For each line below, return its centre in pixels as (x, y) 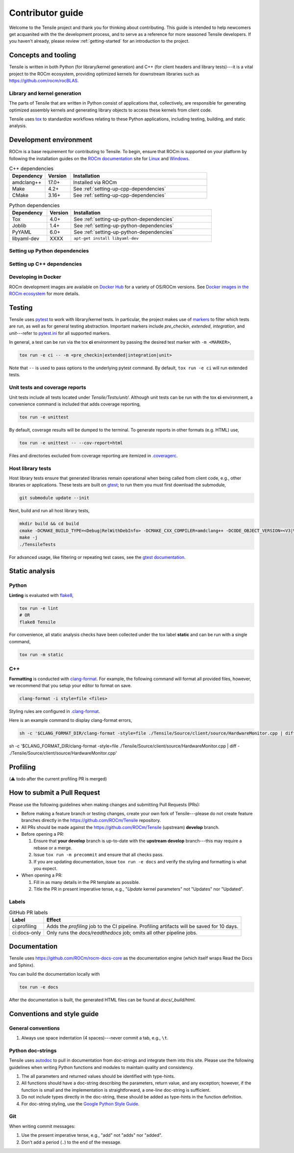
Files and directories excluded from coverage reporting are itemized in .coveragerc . (93, 455)
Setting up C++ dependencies (46, 264)
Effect (54, 920)
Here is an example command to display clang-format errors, (71, 720)
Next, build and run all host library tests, (49, 511)
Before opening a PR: (43, 834)
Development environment (51, 140)
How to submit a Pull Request (55, 793)
